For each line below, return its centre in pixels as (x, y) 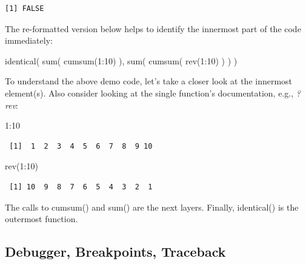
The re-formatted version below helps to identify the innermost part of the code (153, 28)
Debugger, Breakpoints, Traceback (115, 252)
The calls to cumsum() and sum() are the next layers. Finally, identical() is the (152, 207)
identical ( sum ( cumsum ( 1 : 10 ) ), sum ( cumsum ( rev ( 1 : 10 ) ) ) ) (121, 60)
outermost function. (42, 219)
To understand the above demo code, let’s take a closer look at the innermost (149, 81)
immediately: (29, 40)
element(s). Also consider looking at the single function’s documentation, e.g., (149, 93)
